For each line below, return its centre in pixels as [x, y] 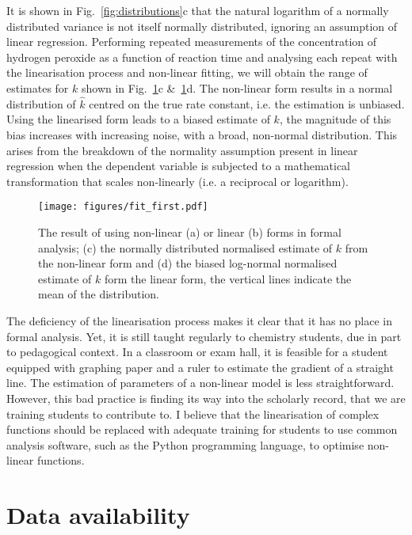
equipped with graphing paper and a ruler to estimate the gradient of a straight [200, 367]
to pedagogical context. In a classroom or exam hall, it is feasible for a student [197, 352]
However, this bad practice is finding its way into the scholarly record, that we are [206, 398]
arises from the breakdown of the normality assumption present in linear [182, 150]
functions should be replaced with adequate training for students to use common [202, 429]
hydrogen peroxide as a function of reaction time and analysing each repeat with [202, 57]
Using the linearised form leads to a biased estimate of [138, 119]
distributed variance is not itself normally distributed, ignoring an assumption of [202, 26]
